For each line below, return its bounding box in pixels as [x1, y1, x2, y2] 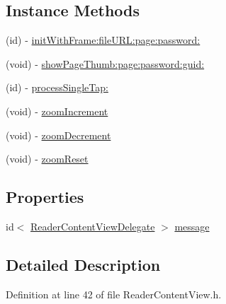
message [174, 218, 210, 233]
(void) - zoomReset [6, 151, 89, 166]
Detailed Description [6, 253, 161, 275]
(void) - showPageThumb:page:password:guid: [6, 56, 205, 71]
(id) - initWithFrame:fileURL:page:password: [6, 33, 200, 47]
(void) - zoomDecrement [6, 127, 111, 142]
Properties [6, 186, 84, 208]
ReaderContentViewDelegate [30, 218, 155, 233]
